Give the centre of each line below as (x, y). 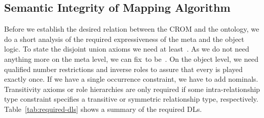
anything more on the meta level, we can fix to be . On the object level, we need (131, 58)
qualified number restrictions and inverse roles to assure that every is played (124, 69)
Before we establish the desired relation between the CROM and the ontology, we (132, 29)
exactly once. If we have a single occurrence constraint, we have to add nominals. (131, 79)
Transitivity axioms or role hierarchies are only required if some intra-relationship (132, 89)
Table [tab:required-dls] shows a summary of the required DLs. (103, 109)
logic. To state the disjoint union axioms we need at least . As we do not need (127, 49)
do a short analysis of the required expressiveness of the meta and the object (124, 39)
